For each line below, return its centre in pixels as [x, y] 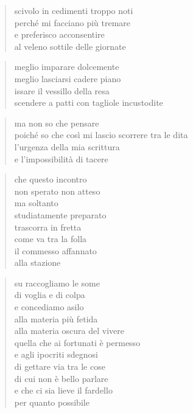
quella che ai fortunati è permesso [77, 342]
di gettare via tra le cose [60, 366]
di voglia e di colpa [50, 295]
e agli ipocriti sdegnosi [56, 354]
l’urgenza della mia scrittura [67, 146]
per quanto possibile [52, 402]
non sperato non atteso [57, 191]
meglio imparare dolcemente [67, 67]
